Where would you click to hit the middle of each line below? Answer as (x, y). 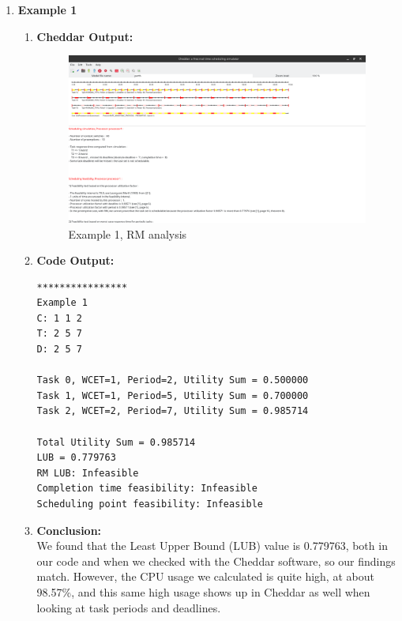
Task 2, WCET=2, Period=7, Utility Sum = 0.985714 (173, 411)
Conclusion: (69, 530)
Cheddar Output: (85, 36)
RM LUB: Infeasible (88, 473)
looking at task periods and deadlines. (129, 607)
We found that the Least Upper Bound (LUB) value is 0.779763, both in (212, 546)
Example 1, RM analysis (128, 233)
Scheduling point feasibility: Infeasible (150, 504)
